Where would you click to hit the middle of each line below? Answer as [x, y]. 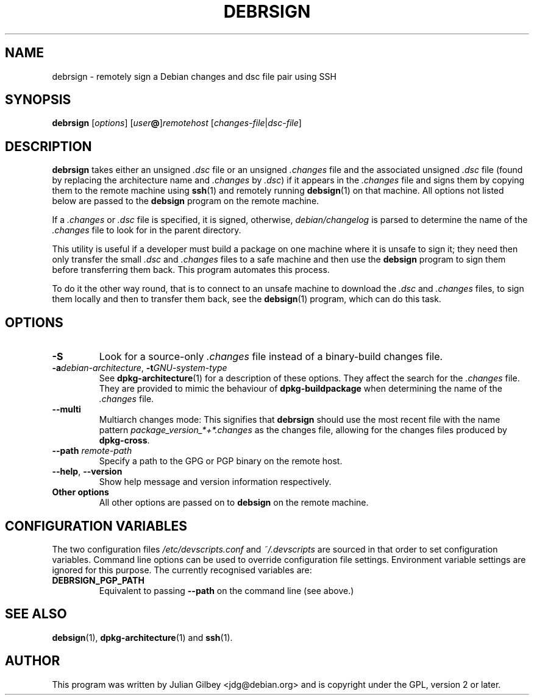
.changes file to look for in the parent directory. [147, 230]
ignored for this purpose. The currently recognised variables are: [182, 570]
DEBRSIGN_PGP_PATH [98, 580]
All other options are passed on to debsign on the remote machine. [234, 503]
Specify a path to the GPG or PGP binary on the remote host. [221, 461]
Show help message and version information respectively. [215, 482]
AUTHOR [33, 661]
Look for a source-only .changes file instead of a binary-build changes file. [271, 357]
